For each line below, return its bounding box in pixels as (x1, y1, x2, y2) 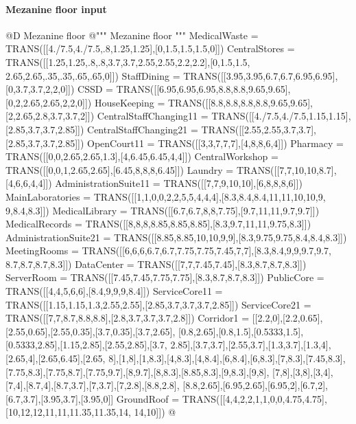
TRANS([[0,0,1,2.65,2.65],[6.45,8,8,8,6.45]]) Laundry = (5, 162, 234, 177)
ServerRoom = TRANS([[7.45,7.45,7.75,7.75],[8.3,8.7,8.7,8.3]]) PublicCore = (5, 270, 324, 284)
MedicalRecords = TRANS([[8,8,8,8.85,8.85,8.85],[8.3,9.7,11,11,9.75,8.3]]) (5, 216, 311, 231)
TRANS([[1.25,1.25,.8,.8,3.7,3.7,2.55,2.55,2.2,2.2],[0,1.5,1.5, (5, 54, 250, 69)
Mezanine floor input (5, 1, 107, 16)
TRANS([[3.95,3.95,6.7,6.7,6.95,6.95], (183, 68, 338, 82)
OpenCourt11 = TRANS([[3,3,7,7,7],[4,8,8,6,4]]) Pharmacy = (87, 135, 344, 150)
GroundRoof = (116, 391, 180, 405)
